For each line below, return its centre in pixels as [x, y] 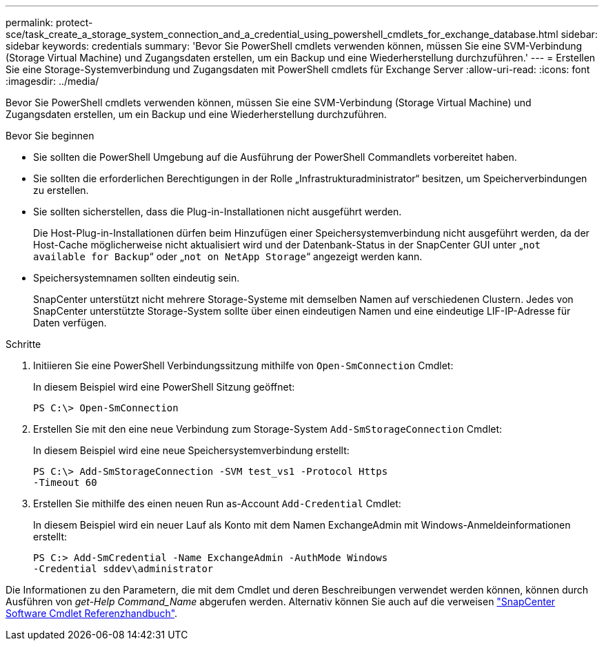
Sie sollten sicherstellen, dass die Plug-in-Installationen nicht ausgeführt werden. [218, 212]
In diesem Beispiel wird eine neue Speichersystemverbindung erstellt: [191, 450]
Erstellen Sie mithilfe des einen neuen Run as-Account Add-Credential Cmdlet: [217, 503]
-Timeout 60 [65, 482]
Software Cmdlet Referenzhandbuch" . [92, 613]
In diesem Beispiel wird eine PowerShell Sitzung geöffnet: [164, 387]
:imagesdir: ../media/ [52, 81]
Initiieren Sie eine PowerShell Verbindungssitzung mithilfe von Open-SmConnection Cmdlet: [243, 365]
